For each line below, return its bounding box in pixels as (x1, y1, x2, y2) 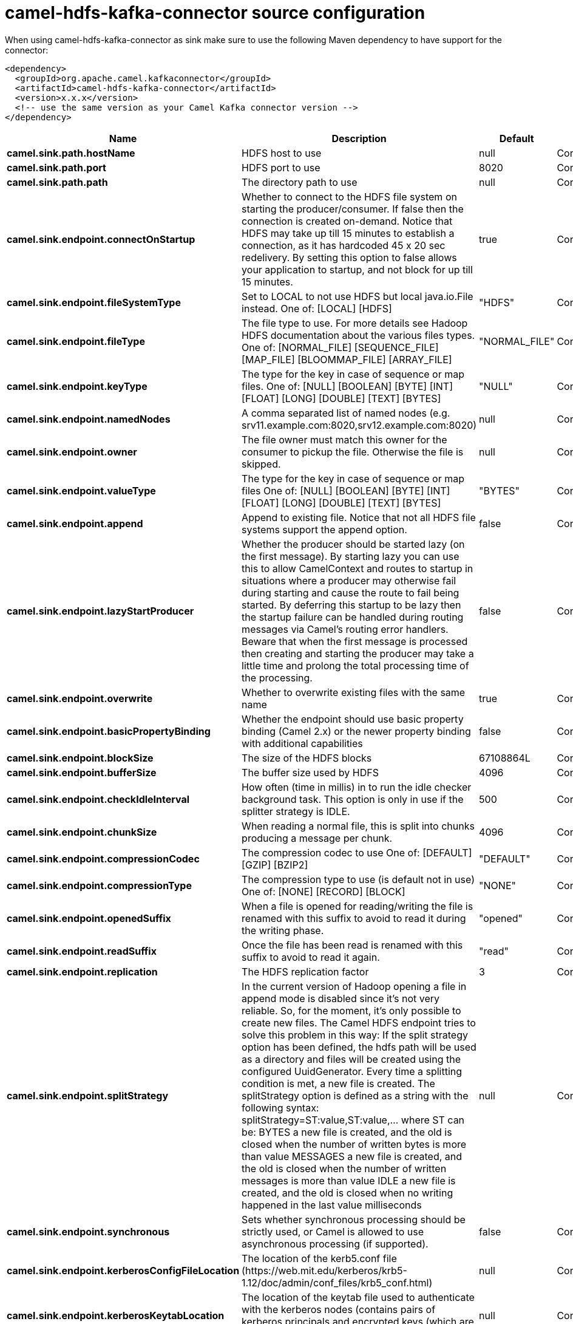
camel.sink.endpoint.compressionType (7, 879, 192, 892)
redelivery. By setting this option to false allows (242, 251, 457, 264)
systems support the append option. (242, 523, 407, 536)
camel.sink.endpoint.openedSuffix (7, 912, 171, 924)
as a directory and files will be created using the (242, 1053, 461, 1065)
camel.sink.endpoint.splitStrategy (7, 1089, 169, 1102)
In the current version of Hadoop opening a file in (242, 980, 467, 992)
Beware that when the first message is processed (242, 635, 468, 647)
